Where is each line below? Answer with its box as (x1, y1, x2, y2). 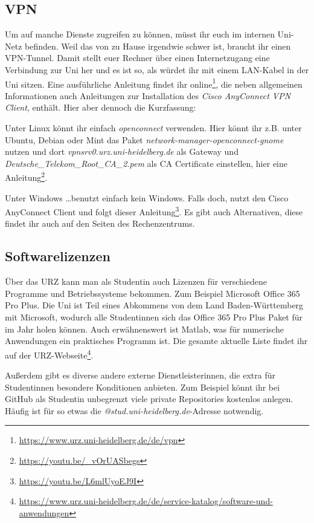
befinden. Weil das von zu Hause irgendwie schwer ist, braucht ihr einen (25, 39, 291, 52)
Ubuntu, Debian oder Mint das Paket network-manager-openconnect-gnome (5, 133, 284, 146)
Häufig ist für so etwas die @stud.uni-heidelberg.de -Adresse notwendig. (5, 404, 264, 417)
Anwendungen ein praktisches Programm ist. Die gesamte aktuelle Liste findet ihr (5, 334, 308, 347)
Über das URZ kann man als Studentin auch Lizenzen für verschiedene (5, 275, 267, 288)
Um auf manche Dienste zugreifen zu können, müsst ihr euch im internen (5, 28, 275, 41)
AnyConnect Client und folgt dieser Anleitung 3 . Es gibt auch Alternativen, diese (5, 204, 303, 218)
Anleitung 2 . (5, 169, 48, 184)
